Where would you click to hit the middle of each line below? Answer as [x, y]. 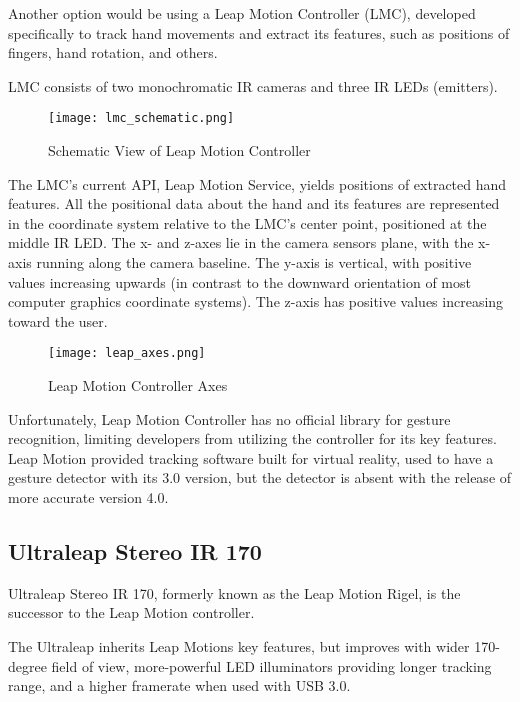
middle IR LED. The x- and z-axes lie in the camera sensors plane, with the [241, 242]
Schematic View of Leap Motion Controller [179, 150]
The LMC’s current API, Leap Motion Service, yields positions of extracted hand [257, 183]
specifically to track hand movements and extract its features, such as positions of [259, 32]
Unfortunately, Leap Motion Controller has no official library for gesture [229, 418]
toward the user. [58, 320]
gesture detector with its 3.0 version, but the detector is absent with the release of [260, 477]
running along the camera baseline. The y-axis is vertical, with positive [254, 262]
